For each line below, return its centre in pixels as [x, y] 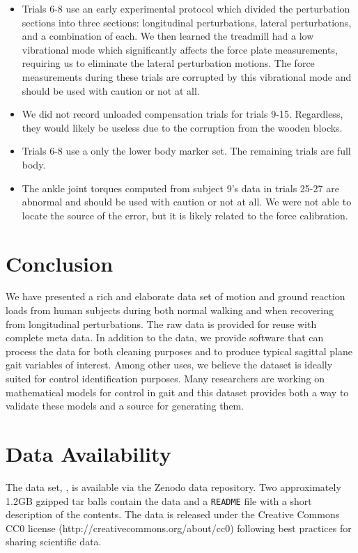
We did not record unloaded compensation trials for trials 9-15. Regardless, [182, 114]
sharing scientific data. [54, 542]
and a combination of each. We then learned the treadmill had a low [168, 36]
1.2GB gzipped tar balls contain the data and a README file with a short [159, 500]
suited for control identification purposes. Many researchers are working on [165, 378]
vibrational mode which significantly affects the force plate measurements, [180, 49]
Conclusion [60, 263]
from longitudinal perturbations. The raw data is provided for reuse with [161, 324]
